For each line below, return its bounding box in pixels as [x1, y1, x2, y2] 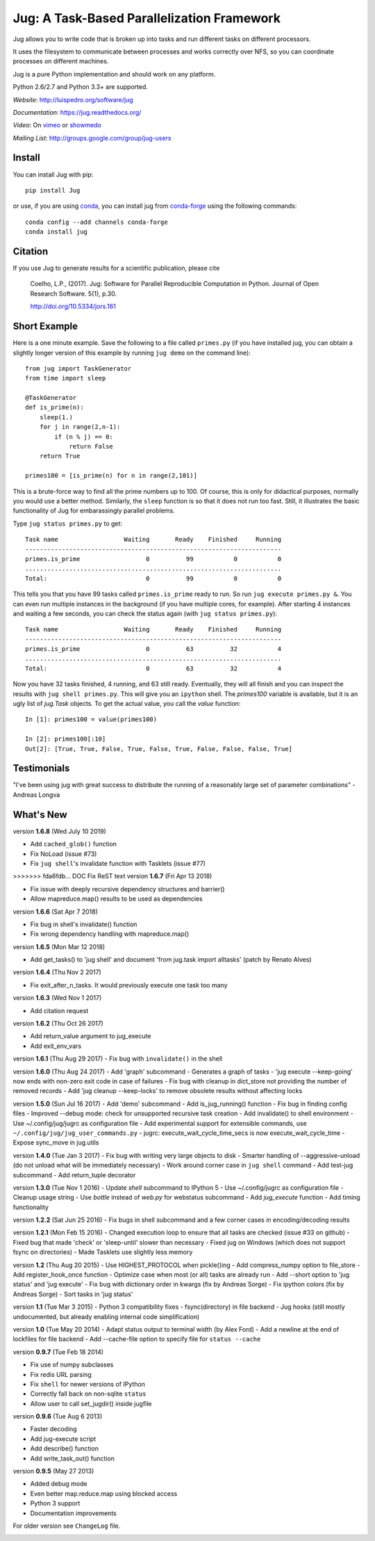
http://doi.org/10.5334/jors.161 [30, 302, 116, 311]
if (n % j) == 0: [54, 433, 114, 441]
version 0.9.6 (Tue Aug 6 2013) [12, 1412, 103, 1421]
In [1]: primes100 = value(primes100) [25, 716, 158, 723]
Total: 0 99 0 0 [25, 574, 282, 582]
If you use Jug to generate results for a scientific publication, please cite [12, 264, 220, 273]
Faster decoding [30, 1425, 77, 1433]
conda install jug [25, 228, 88, 236]
